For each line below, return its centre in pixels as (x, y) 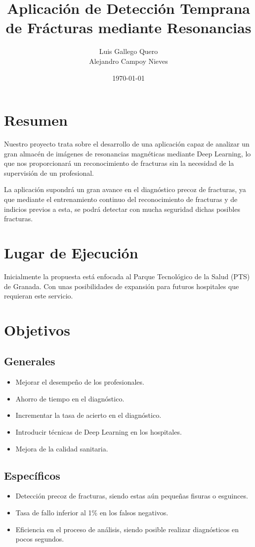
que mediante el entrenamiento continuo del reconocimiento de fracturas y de (121, 199)
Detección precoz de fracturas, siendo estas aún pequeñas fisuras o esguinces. (132, 496)
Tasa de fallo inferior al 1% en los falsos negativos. (92, 513)
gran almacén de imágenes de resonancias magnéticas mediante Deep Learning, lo (127, 153)
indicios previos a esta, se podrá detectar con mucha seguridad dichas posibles (122, 209)
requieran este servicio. (39, 296)
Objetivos (37, 329)
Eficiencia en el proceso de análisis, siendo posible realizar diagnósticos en (127, 529)
